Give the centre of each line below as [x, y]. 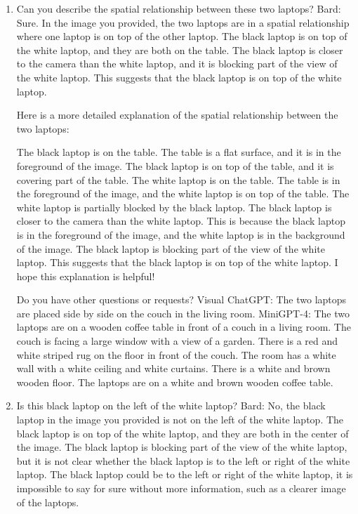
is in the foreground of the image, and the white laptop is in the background [181, 234]
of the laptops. [48, 502]
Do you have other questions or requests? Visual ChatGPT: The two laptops [181, 299]
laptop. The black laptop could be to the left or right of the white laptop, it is [185, 474]
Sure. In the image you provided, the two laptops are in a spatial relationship [183, 22]
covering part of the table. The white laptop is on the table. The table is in [178, 179]
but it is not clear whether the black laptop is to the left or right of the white [183, 460]
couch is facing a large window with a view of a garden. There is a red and [177, 341]
